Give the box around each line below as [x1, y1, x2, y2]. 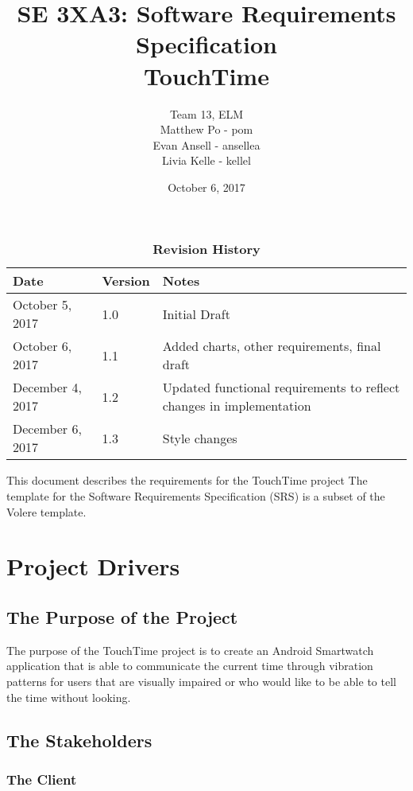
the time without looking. [6, 688, 131, 705]
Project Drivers [6, 550, 180, 583]
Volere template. [6, 503, 87, 520]
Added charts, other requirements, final [162, 337, 381, 356]
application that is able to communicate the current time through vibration [6, 657, 373, 674]
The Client [6, 769, 77, 789]
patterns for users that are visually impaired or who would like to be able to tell [6, 673, 396, 690]
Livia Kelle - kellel [162, 152, 251, 169]
